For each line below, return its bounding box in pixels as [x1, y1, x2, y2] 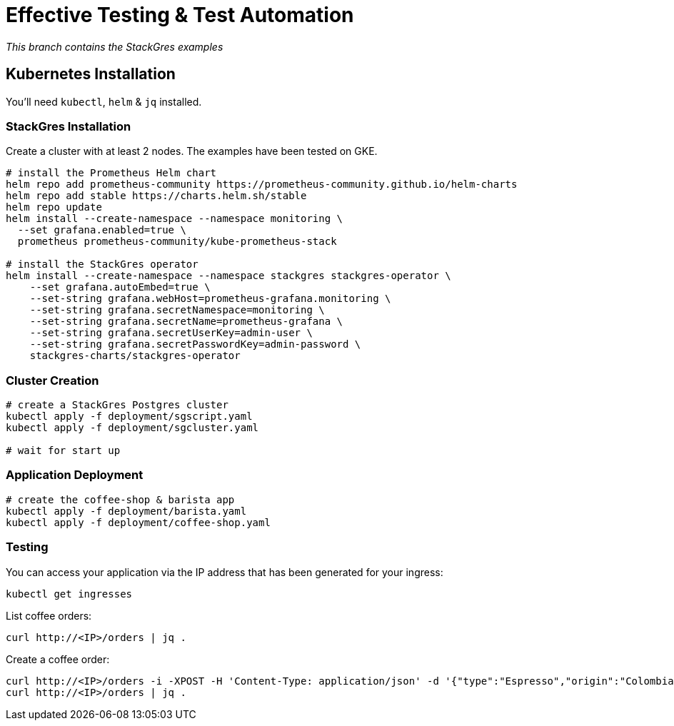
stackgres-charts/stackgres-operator [29, 350, 241, 362]
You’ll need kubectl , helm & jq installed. [6, 95, 202, 108]
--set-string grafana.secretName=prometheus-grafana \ [29, 316, 343, 328]
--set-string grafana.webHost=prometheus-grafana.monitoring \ [29, 293, 391, 305]
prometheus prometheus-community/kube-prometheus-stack [17, 236, 337, 248]
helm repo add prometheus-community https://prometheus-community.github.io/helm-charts [6, 178, 518, 191]
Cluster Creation [6, 373, 99, 388]
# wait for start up [6, 445, 121, 457]
